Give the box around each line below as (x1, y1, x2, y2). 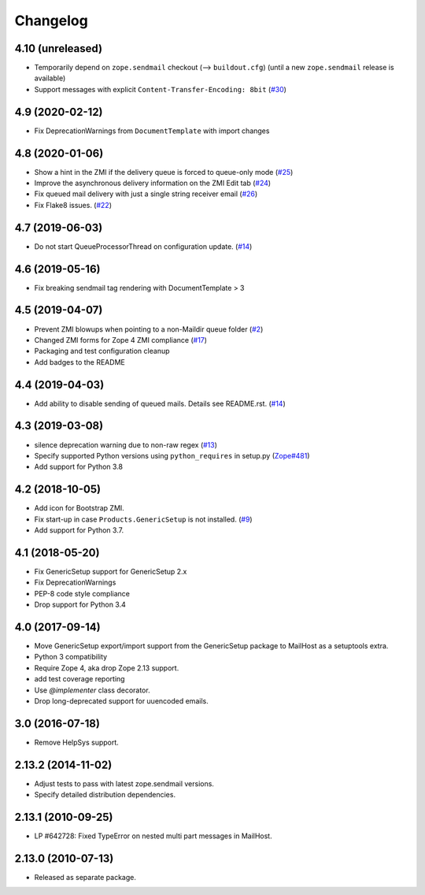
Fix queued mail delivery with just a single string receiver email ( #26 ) (34, 189, 258, 199)
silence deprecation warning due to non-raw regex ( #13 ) (34, 440, 218, 449)
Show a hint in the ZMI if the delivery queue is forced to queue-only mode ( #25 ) (34, 167, 294, 176)
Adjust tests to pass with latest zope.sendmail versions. (34, 778, 214, 788)
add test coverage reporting (34, 674, 125, 684)
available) (34, 73, 66, 83)
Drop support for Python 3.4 (34, 600, 126, 610)
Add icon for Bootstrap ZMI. (34, 503, 125, 513)
